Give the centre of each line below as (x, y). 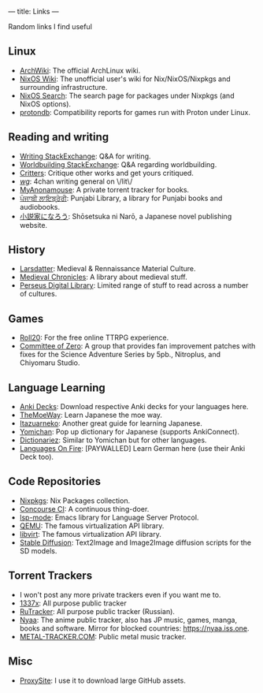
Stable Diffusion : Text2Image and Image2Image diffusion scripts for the (135, 542)
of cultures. (38, 294)
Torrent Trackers (50, 576)
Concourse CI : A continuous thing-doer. (84, 509)
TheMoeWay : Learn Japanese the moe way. (91, 415)
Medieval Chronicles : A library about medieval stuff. (103, 277)
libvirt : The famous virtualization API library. (90, 534)
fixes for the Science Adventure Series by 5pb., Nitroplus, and (120, 355)
